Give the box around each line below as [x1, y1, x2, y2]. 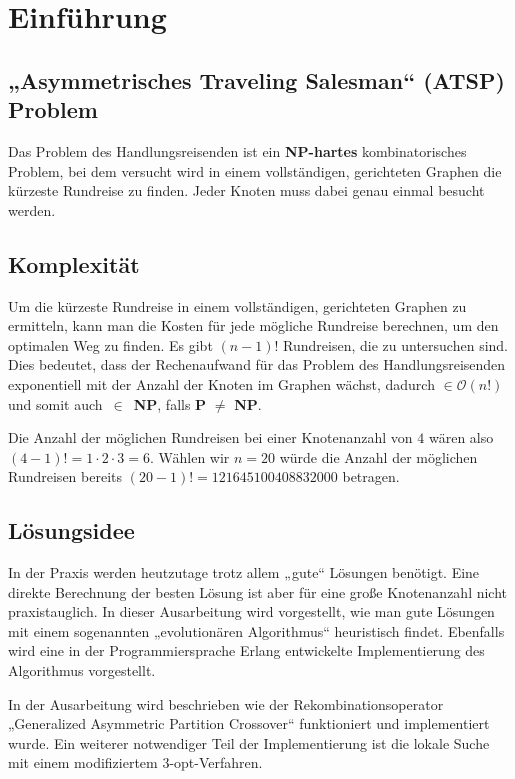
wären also [428, 427, 494, 448]
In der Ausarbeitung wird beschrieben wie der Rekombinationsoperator [8, 693, 444, 714]
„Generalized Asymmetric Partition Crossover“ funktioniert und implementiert [8, 713, 490, 734]
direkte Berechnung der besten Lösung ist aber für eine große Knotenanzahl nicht [8, 581, 508, 602]
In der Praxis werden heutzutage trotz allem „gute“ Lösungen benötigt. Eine [8, 562, 480, 583]
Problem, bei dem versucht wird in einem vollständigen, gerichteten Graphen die [8, 160, 502, 181]
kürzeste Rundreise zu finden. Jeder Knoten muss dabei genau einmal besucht [8, 180, 485, 201]
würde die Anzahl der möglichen [279, 446, 478, 467]
